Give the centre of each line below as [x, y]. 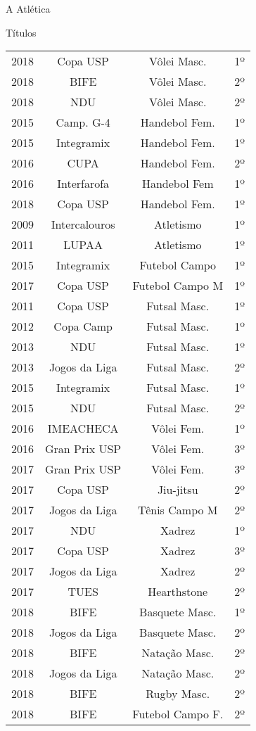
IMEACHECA [83, 428]
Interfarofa [83, 184]
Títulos [21, 32]
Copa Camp [83, 326]
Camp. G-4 [83, 122]
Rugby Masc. [178, 694]
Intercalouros [83, 224]
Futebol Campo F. [178, 714]
